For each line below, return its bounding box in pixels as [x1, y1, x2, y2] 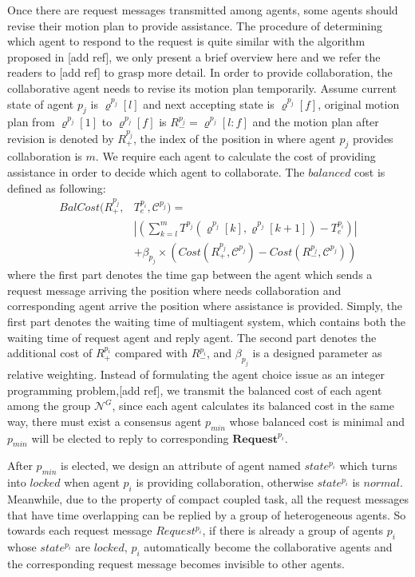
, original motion [318, 95, 400, 112]
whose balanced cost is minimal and [229, 412, 405, 429]
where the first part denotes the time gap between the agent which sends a [7, 266, 373, 283]
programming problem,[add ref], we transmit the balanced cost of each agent [7, 381, 382, 398]
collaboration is [7, 148, 82, 165]
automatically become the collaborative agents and [144, 538, 393, 555]
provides [352, 129, 393, 146]
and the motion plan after [252, 113, 379, 130]
